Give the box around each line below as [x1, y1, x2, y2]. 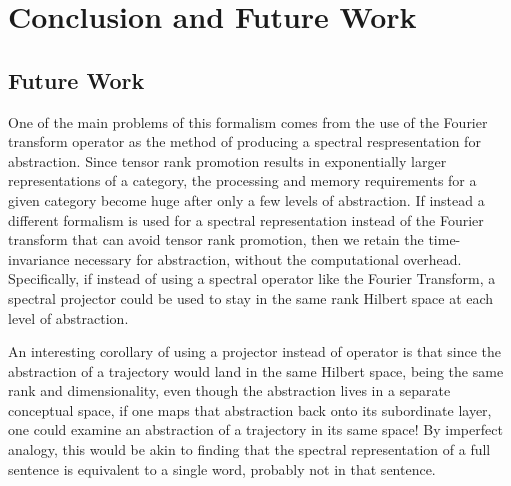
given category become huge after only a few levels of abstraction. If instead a [8, 189, 485, 210]
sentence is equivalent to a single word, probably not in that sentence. [8, 458, 436, 479]
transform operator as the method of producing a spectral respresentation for [8, 131, 481, 152]
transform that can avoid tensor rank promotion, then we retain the [8, 229, 424, 250]
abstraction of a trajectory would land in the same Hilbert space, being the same [8, 360, 504, 381]
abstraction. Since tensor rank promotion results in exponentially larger [8, 150, 447, 171]
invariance [8, 248, 70, 269]
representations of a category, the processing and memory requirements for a [8, 170, 477, 191]
